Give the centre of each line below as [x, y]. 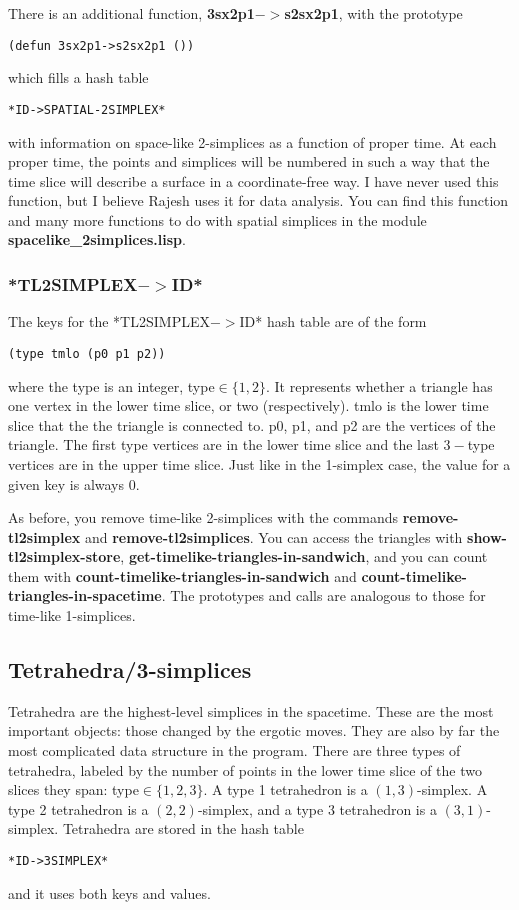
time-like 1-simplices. [72, 615]
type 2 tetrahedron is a [78, 808]
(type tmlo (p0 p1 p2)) [87, 353]
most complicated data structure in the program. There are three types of [234, 750]
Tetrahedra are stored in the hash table [183, 828]
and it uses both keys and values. [109, 892]
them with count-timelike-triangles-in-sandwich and [182, 575]
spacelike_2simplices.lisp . [97, 239]
